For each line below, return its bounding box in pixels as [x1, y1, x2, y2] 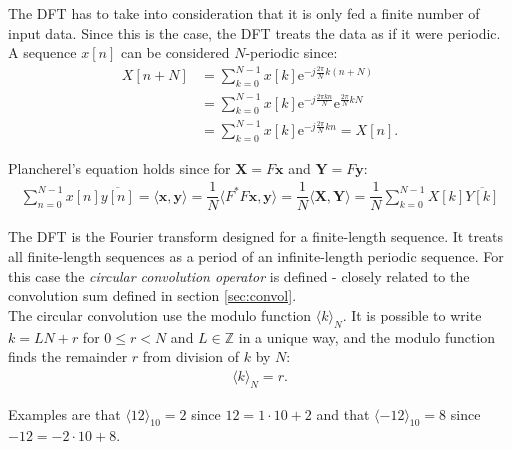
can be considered [120, 42, 230, 63]
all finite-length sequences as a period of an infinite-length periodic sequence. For [8, 246, 504, 267]
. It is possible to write [342, 304, 482, 325]
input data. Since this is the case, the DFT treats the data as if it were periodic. [8, 22, 501, 43]
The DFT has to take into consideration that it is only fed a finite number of [8, 3, 480, 23]
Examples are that [8, 403, 121, 424]
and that [316, 403, 370, 424]
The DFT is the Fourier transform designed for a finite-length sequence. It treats [8, 226, 504, 247]
